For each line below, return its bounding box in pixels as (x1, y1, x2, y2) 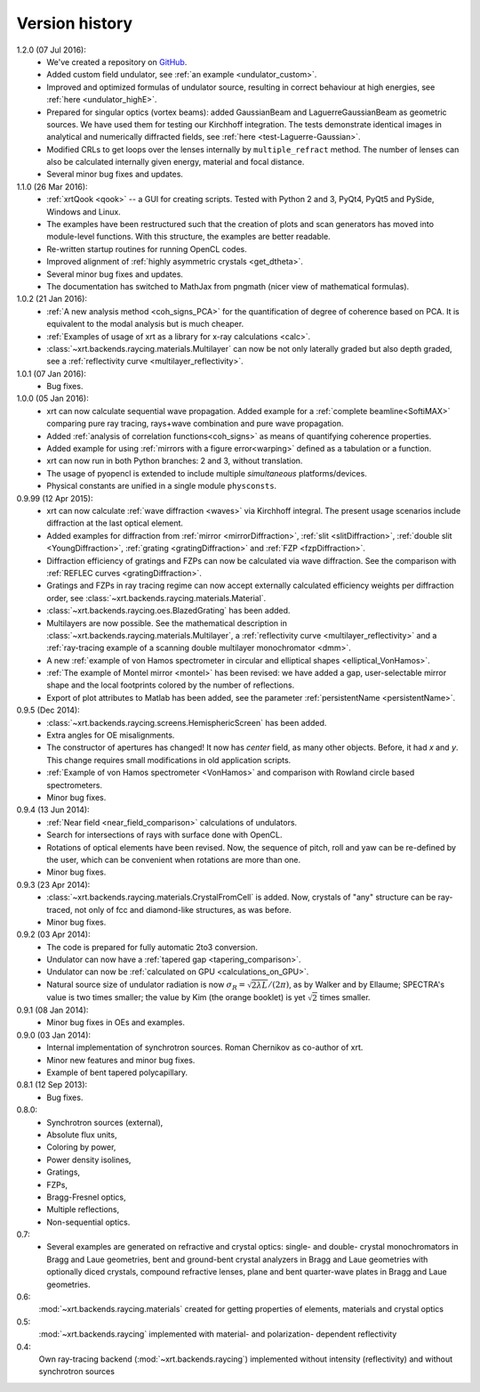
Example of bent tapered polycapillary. (46, 1067, 188, 1078)
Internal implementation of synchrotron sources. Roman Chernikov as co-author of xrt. (46, 1042, 364, 1053)
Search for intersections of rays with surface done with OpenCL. (46, 829, 284, 841)
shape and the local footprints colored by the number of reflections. (46, 680, 295, 690)
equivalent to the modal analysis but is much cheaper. (46, 319, 244, 330)
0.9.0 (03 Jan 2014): (16, 1030, 92, 1040)
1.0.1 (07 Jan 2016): (16, 368, 86, 379)
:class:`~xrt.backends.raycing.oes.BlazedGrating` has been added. (46, 606, 291, 616)
